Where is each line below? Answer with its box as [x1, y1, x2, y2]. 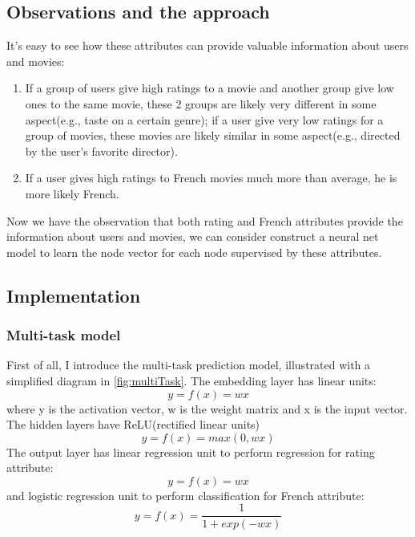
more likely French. [25, 185, 119, 201]
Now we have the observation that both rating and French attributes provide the [6, 212, 403, 229]
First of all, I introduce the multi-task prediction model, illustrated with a [6, 356, 371, 373]
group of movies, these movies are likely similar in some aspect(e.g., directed [25, 127, 401, 144]
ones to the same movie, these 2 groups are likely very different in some [25, 95, 377, 112]
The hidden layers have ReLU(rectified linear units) [6, 416, 260, 433]
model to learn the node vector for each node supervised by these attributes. [6, 243, 382, 260]
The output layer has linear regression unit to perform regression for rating [6, 443, 375, 460]
